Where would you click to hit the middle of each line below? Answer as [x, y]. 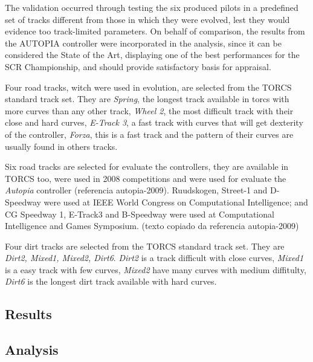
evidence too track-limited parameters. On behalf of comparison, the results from [155, 31]
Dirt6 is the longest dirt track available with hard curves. [111, 281]
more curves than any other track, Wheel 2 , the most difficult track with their [149, 110]
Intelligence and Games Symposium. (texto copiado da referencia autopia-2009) [152, 226]
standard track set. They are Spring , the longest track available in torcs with [147, 99]
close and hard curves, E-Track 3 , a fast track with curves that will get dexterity [154, 122]
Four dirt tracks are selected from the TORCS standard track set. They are [145, 246]
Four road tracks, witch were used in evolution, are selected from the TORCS [148, 87]
